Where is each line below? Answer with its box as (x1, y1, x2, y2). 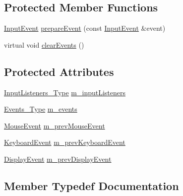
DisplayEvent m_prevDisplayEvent (4, 153, 112, 164)
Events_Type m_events (4, 104, 77, 114)
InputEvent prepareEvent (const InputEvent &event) (4, 23, 166, 33)
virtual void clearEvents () (4, 39, 84, 50)
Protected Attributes (4, 64, 114, 79)
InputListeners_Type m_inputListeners (4, 87, 126, 97)
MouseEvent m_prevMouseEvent (4, 120, 105, 131)
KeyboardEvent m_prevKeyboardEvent (4, 137, 125, 147)
